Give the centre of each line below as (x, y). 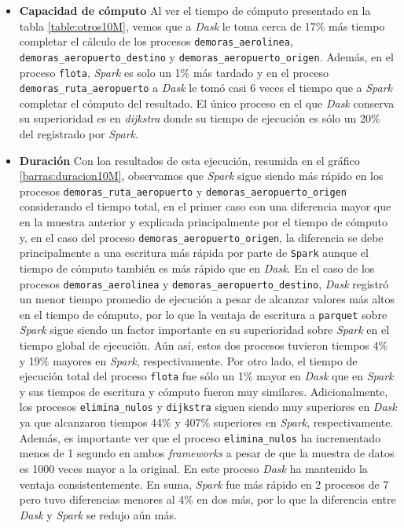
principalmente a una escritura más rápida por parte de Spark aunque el (194, 253)
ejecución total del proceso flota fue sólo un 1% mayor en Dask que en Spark (206, 376)
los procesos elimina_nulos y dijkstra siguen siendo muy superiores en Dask (208, 407)
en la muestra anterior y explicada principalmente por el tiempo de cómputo (203, 222)
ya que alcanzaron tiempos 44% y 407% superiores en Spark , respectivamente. (206, 422)
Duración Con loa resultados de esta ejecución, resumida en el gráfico (189, 160)
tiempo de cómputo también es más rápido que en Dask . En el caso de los (197, 268)
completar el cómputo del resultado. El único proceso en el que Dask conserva (207, 103)
